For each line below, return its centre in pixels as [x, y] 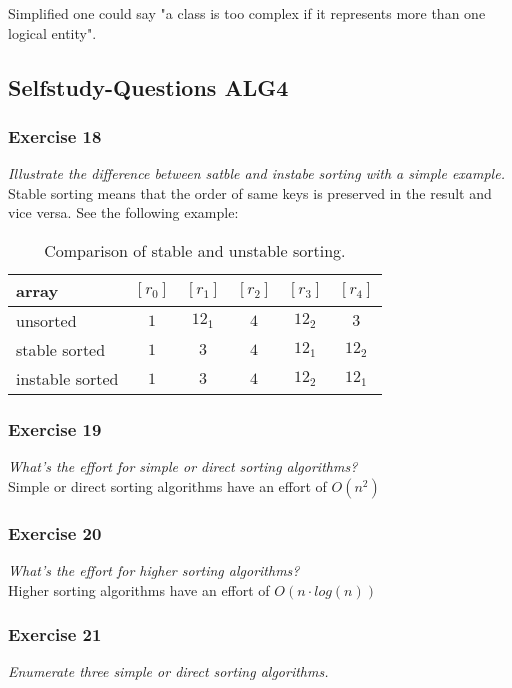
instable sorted [67, 378]
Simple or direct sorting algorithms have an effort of [167, 485]
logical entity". [52, 32]
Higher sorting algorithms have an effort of [139, 589]
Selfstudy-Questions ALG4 [148, 86]
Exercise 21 [55, 634]
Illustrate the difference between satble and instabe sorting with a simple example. [256, 173]
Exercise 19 [55, 428]
